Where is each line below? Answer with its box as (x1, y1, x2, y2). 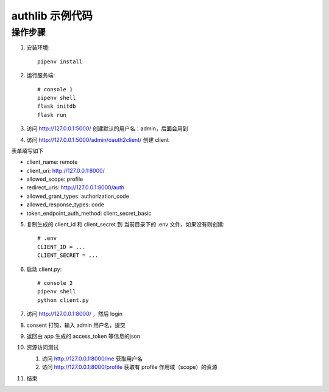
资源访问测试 (26, 344, 59, 351)
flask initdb (37, 103, 76, 110)
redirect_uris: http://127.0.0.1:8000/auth (26, 184, 125, 191)
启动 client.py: (26, 265, 62, 273)
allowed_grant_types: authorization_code (26, 192, 129, 200)
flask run (37, 111, 66, 118)
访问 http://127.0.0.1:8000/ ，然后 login (26, 310, 123, 318)
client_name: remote (26, 158, 78, 166)
